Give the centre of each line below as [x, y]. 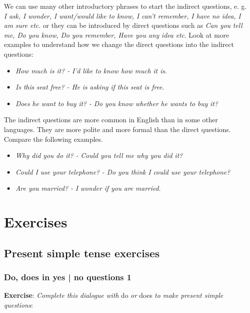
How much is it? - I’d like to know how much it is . [91, 70]
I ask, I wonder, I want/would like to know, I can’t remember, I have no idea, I [123, 15]
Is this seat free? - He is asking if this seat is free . [90, 87]
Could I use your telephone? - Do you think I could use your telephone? [123, 171]
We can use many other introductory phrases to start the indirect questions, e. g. [125, 6]
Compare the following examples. [53, 139]
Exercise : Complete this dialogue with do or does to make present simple [114, 295]
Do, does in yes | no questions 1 [68, 277]
